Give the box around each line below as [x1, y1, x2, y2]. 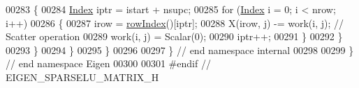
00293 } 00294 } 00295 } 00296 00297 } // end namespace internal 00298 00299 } [6, 42, 354, 57]
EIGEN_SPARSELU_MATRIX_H [6, 69, 159, 84]
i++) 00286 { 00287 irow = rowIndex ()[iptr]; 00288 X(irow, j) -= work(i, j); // [6, 15, 344, 30]
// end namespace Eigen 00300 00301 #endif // [6, 56, 211, 71]
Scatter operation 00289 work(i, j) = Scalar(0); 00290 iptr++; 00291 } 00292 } [6, 29, 343, 44]
